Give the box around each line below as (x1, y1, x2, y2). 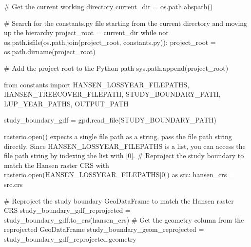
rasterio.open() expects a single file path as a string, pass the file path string (4, 131, 232, 141)
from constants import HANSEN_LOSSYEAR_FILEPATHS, (4, 79, 190, 89)
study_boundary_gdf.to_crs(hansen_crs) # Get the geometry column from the (4, 214, 244, 225)
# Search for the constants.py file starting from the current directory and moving (4, 18, 248, 28)
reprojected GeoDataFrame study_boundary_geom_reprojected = (4, 224, 204, 234)
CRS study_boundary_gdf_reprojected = (4, 205, 131, 215)
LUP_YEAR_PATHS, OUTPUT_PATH (4, 98, 129, 108)
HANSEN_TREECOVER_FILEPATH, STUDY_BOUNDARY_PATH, (4, 89, 221, 99)
